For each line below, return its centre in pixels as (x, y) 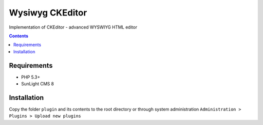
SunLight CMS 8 (38, 84)
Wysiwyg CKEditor (48, 13)
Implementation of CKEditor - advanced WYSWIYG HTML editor (73, 27)
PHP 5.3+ (31, 77)
